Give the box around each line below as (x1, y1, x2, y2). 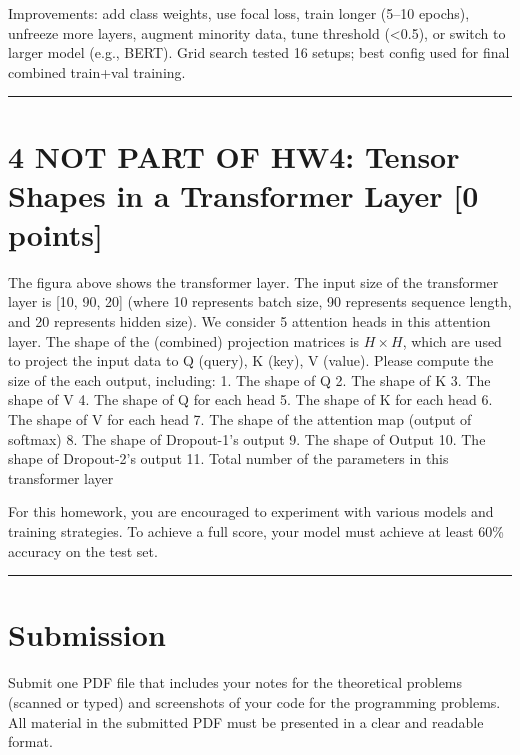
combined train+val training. (8, 61, 186, 82)
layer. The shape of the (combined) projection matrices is (8, 330, 360, 351)
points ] (8, 213, 103, 254)
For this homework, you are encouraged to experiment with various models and (8, 501, 494, 522)
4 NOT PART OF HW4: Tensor (8, 135, 460, 176)
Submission (8, 614, 166, 655)
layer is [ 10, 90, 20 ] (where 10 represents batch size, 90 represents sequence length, (8, 291, 512, 312)
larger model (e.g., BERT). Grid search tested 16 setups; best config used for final (8, 42, 510, 63)
